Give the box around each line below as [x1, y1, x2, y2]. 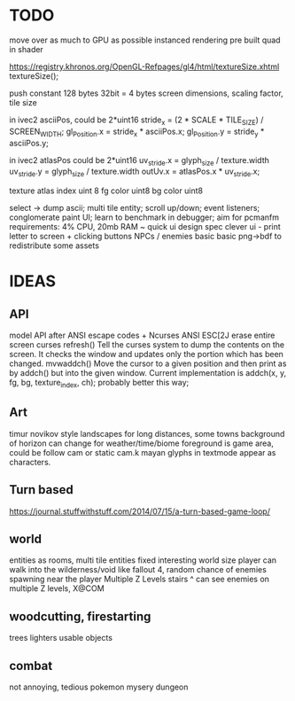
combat [9, 658, 53, 674]
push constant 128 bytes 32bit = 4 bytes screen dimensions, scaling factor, [9, 88, 283, 98]
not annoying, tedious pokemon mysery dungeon [9, 682, 189, 692]
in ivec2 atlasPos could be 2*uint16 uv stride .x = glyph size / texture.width [9, 154, 270, 167]
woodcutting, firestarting [9, 609, 151, 624]
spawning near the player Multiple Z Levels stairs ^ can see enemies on [9, 573, 270, 585]
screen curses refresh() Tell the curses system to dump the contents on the [9, 339, 285, 350]
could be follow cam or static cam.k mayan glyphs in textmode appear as [9, 447, 276, 457]
